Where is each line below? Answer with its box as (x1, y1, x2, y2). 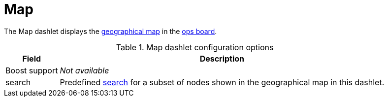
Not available (60, 65, 109, 75)
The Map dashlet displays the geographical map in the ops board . (4, 27, 217, 35)
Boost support (5, 65, 58, 75)
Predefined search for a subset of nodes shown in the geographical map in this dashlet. (60, 77, 385, 87)
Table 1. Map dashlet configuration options (116, 42, 274, 52)
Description (199, 53, 245, 64)
